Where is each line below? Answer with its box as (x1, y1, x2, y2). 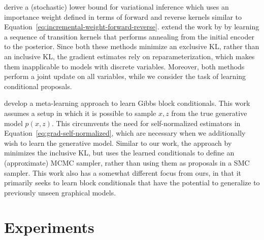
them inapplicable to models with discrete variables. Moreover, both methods (4, 61, 245, 71)
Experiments (4, 217, 94, 237)
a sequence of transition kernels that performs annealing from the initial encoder (4, 31, 254, 42)
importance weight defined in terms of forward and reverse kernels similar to (4, 11, 242, 22)
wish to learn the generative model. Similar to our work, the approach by (4, 137, 232, 148)
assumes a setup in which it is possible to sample (4, 107, 156, 118)
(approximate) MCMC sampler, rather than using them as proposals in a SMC (4, 157, 250, 168)
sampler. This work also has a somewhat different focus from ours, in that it (4, 167, 241, 178)
